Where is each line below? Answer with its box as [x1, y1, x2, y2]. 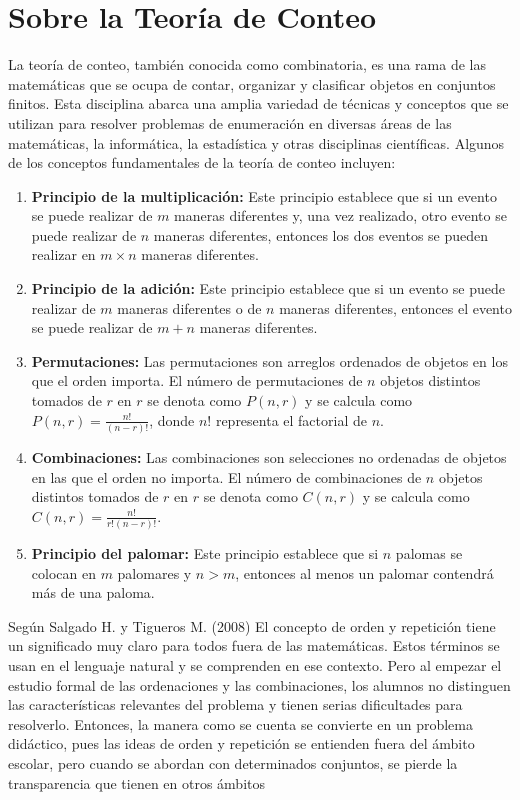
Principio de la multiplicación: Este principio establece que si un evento [31, 185, 497, 206]
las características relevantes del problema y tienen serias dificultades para [8, 694, 463, 715]
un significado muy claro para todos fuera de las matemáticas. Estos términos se [8, 635, 500, 656]
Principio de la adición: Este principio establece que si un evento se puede [31, 278, 506, 299]
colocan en [31, 562, 96, 583]
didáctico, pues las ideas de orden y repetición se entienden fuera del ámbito [8, 733, 475, 754]
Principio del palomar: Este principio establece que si [31, 543, 379, 564]
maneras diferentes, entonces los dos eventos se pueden [153, 224, 489, 245]
